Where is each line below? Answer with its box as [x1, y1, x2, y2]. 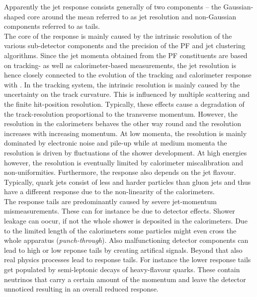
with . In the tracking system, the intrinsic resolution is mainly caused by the [4, 79, 240, 89]
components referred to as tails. [4, 21, 100, 31]
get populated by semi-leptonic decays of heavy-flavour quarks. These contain [4, 264, 240, 275]
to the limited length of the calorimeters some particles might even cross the [4, 225, 237, 235]
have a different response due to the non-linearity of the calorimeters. [4, 186, 215, 197]
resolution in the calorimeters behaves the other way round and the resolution [4, 118, 241, 129]
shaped [4, 11, 25, 21]
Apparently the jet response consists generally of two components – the [4, 1, 221, 11]
